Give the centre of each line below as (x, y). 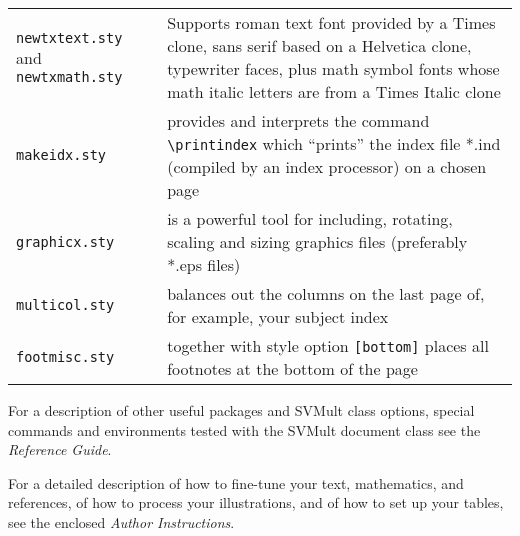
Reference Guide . (60, 449)
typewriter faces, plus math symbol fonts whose (333, 68)
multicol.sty (65, 305)
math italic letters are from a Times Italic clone (334, 91)
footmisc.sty (65, 357)
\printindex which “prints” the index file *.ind (334, 143)
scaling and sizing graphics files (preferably (317, 241)
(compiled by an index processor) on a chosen (327, 166)
